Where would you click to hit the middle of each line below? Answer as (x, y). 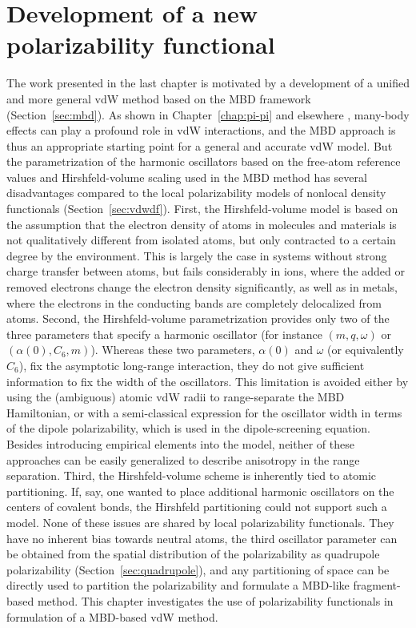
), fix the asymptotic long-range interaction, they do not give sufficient (192, 365)
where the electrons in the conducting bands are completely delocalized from (194, 302)
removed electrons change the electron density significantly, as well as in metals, (202, 287)
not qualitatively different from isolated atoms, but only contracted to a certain (201, 240)
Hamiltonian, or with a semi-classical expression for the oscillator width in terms (204, 412)
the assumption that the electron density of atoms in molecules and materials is (202, 224)
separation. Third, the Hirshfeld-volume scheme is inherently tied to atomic (192, 475)
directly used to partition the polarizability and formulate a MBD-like (178, 585)
